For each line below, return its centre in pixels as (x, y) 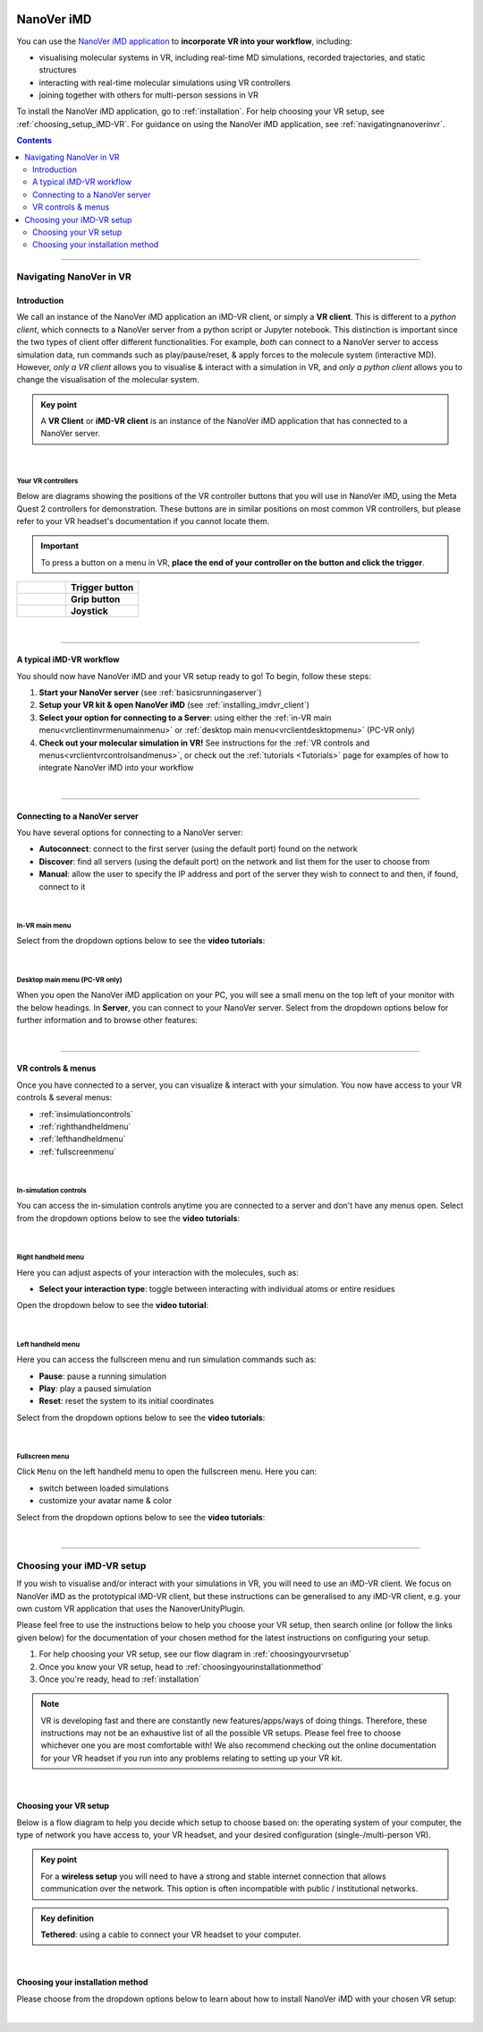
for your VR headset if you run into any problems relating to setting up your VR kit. (192, 1758)
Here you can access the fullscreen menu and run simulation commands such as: (166, 1360)
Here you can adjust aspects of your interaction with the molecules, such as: (158, 1272)
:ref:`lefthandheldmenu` (82, 1139)
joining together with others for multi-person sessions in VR (149, 95)
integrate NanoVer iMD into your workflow (116, 768)
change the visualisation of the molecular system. (108, 380)
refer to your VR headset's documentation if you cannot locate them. (143, 521)
